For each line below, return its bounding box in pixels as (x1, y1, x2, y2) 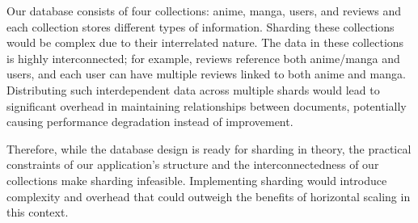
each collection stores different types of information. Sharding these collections (6, 18, 395, 35)
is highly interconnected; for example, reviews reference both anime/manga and (6, 49, 400, 66)
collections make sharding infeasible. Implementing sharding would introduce (6, 171, 387, 188)
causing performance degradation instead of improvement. (6, 113, 293, 130)
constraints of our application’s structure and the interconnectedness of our (6, 156, 379, 173)
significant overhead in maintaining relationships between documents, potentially (6, 97, 407, 114)
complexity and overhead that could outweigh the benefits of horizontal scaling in (6, 187, 411, 204)
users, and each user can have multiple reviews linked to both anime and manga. (6, 65, 406, 82)
